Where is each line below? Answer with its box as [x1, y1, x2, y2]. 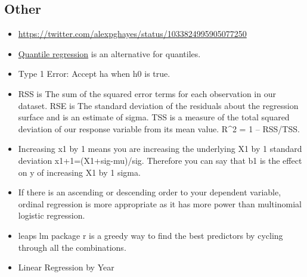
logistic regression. [18, 209, 85, 222]
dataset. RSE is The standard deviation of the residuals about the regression [18, 99, 299, 111]
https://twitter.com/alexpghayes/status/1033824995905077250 [18, 27, 247, 40]
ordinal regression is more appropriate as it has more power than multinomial [18, 197, 302, 210]
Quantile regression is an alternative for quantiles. [18, 47, 201, 60]
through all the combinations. [18, 241, 126, 253]
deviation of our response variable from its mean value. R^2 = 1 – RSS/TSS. [18, 122, 300, 135]
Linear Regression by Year [18, 261, 114, 273]
